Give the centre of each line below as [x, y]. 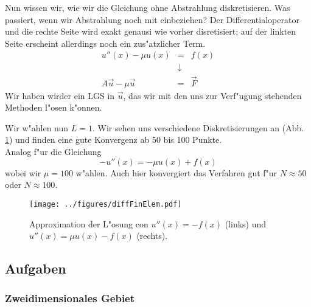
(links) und [246, 223]
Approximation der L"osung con [89, 223]
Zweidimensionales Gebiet [70, 298]
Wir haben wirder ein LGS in [60, 95]
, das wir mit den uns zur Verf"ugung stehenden [212, 95]
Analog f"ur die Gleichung [53, 152]
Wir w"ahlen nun [37, 127]
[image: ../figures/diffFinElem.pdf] [106, 204]
